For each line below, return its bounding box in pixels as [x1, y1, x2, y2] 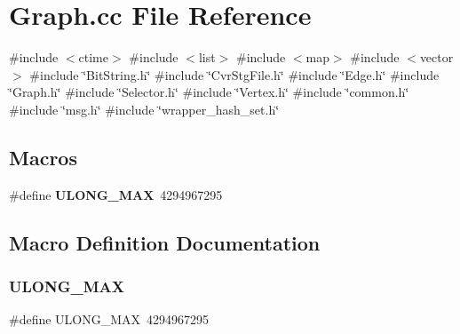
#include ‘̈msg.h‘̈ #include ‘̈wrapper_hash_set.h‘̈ [9, 99, 280, 118]
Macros [9, 143, 77, 171]
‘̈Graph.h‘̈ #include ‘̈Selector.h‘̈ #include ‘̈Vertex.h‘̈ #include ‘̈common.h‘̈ [9, 83, 409, 101]
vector [419, 48, 454, 67]
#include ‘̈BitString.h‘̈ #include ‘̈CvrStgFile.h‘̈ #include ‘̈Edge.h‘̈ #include [29, 65, 440, 83]
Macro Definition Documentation [9, 228, 321, 256]
